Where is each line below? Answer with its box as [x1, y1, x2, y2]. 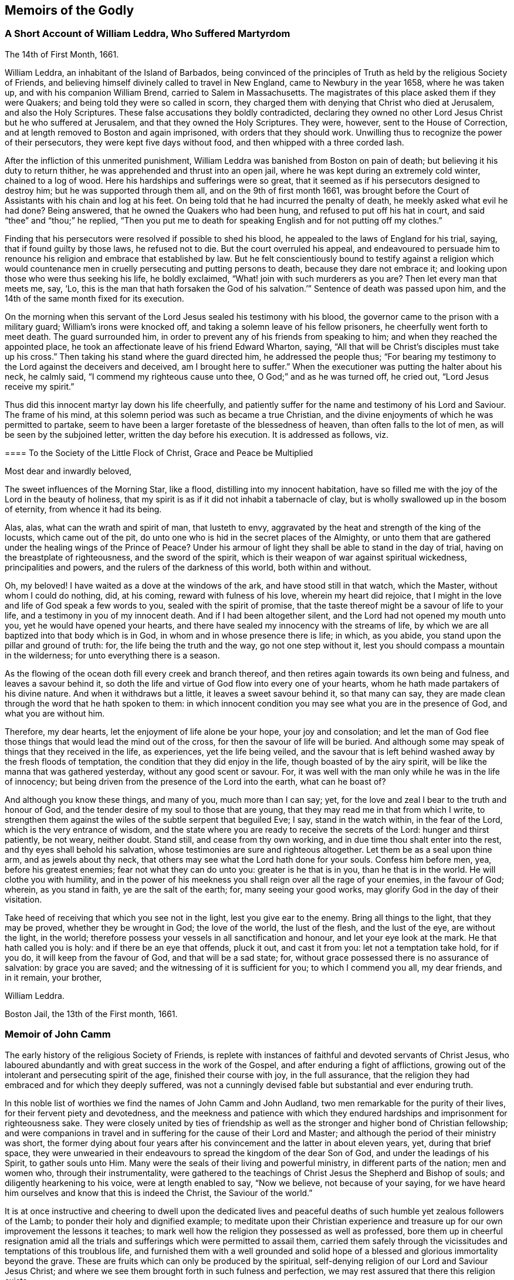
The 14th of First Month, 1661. [5, 49, 119, 59]
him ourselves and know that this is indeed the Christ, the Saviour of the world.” [5, 1187, 313, 1198]
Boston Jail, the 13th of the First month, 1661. [5, 1008, 178, 1019]
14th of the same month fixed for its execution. [5, 293, 184, 303]
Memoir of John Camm [5, 1028, 111, 1041]
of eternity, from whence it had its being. [5, 504, 162, 514]
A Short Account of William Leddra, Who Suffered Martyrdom [5, 28, 290, 40]
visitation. [5, 894, 42, 904]
